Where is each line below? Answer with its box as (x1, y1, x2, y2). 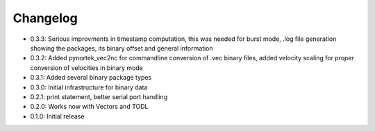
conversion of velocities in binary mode (30, 63, 144, 72)
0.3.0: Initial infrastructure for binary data (30, 83, 148, 91)
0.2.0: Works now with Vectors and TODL (30, 103, 149, 111)
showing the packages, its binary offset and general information (30, 44, 213, 52)
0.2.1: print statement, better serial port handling (30, 92, 168, 101)
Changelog (12, 10, 78, 26)
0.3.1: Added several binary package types (30, 73, 152, 82)
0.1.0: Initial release (30, 112, 85, 121)
